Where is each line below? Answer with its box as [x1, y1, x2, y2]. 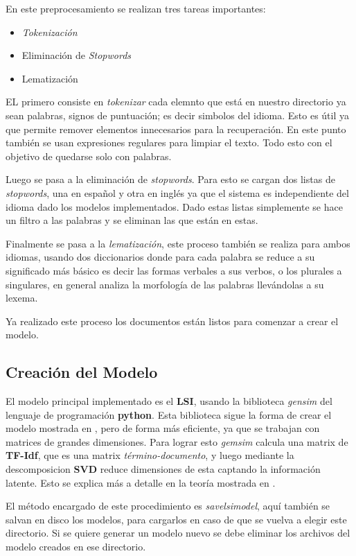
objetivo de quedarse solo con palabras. [6, 148, 172, 163]
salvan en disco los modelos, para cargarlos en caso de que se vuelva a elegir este [6, 512, 347, 526]
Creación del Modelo [6, 361, 158, 383]
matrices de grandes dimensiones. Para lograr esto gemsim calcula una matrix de [6, 434, 348, 449]
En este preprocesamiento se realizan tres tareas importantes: [6, 1, 266, 15]
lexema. [6, 290, 38, 305]
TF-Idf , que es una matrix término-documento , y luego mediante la [6, 448, 294, 462]
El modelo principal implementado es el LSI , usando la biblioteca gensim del [6, 394, 332, 408]
